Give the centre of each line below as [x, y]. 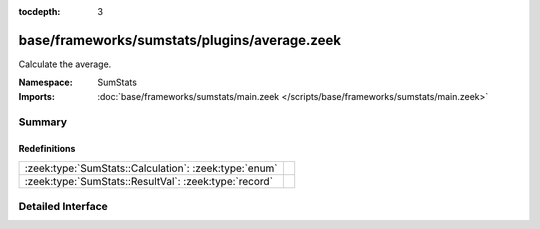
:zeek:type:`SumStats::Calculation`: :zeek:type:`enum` [151, 168]
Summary [43, 122]
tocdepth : [39, 11]
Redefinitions [47, 149]
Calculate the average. [65, 64]
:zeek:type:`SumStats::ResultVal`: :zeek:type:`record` [149, 181]
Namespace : [46, 82]
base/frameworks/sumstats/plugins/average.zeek [180, 40]
